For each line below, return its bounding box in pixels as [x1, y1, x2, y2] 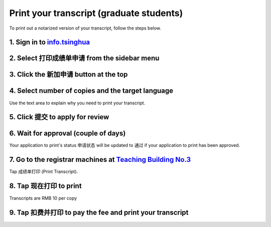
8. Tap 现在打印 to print [9, 182, 82, 190]
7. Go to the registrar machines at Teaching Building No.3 [9, 155, 191, 164]
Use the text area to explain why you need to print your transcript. [9, 100, 146, 106]
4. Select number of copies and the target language [9, 87, 174, 95]
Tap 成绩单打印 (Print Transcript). [9, 168, 78, 175]
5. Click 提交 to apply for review [9, 113, 109, 121]
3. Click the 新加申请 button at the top [9, 70, 128, 79]
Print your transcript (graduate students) [9, 8, 183, 19]
